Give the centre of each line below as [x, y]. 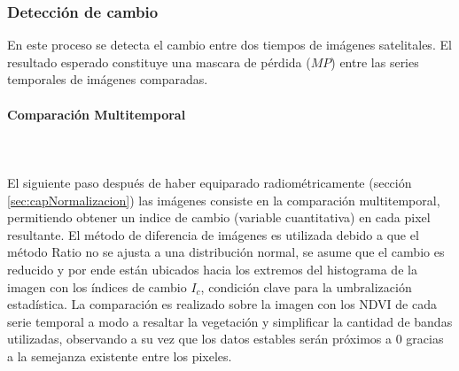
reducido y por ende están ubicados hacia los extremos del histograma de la [212, 269]
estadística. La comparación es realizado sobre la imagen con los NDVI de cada [222, 304]
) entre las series [375, 62]
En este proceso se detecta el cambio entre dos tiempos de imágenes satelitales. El [229, 45]
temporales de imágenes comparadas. [108, 79]
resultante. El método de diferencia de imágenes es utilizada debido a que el [213, 234]
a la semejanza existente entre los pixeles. [120, 356]
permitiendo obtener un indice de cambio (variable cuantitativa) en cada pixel [219, 217]
